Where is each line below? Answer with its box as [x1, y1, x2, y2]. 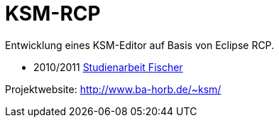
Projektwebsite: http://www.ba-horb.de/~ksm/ [5, 82, 221, 95]
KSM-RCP [5, 1, 101, 26]
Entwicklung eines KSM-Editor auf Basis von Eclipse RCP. [5, 38, 275, 51]
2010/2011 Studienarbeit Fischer [33, 60, 183, 73]
